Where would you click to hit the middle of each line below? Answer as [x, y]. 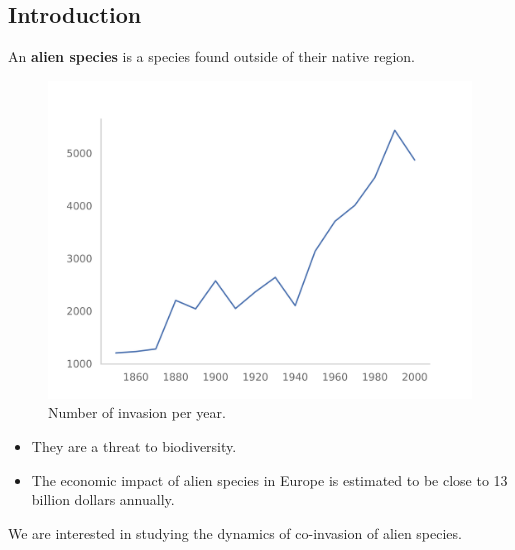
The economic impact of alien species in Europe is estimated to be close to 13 [269, 479]
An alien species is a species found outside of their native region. [211, 56]
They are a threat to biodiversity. [134, 445]
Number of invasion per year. [137, 412]
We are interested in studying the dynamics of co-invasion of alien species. [235, 532]
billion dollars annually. [103, 499]
